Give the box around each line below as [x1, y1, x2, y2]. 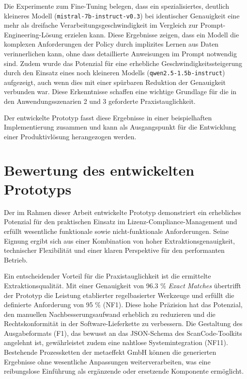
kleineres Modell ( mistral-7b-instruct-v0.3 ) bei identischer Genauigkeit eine [4, 10, 240, 20]
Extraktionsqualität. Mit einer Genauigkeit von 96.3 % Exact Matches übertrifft [4, 280, 241, 290]
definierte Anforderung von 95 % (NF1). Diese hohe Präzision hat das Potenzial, [4, 299, 243, 310]
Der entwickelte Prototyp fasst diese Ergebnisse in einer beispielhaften [4, 112, 212, 122]
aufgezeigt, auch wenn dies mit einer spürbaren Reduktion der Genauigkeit [4, 77, 226, 87]
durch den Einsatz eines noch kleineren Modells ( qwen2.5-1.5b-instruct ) [4, 67, 225, 78]
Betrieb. [4, 254, 28, 264]
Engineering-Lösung [4, 29, 63, 39]
